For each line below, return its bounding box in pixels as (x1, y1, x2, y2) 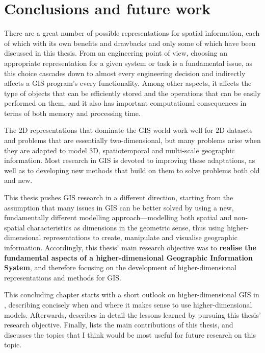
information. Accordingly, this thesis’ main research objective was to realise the (4, 242, 256, 252)
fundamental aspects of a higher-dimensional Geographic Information (4, 252, 253, 263)
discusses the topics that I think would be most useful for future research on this (4, 329, 256, 340)
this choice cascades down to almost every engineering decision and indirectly (4, 67, 246, 78)
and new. (4, 175, 33, 185)
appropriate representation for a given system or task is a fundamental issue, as (4, 57, 252, 68)
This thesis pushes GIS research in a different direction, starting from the (4, 192, 233, 203)
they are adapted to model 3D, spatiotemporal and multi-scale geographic (4, 145, 235, 155)
